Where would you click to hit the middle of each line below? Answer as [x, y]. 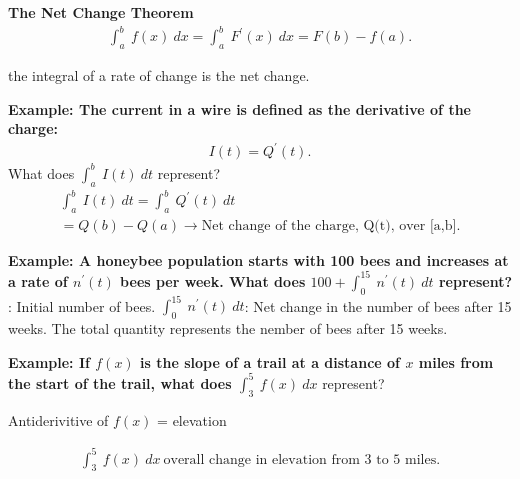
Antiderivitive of [58, 419]
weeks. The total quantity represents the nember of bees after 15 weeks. [228, 328]
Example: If [49, 361]
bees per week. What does [213, 280]
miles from [456, 361]
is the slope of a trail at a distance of [270, 361]
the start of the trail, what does [120, 382]
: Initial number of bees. [82, 305]
